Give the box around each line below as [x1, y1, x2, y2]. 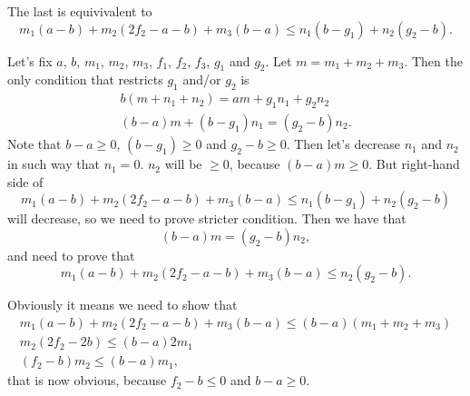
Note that [7, 134, 62, 153]
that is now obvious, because [7, 371, 167, 390]
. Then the [404, 51, 463, 70]
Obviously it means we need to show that [7, 295, 238, 314]
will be [164, 154, 202, 173]
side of [7, 172, 44, 191]
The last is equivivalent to [7, 2, 152, 20]
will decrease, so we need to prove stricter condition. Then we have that [7, 209, 406, 228]
